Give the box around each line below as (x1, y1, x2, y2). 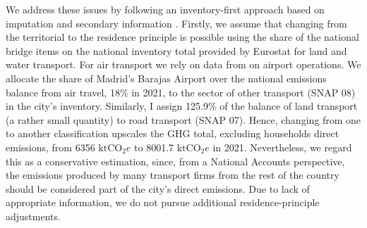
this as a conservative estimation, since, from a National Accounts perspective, (6, 153, 345, 168)
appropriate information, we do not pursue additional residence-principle (6, 195, 320, 210)
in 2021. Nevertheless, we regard (212, 139, 352, 154)
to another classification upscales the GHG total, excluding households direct (6, 126, 339, 141)
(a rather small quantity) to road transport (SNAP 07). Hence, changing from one (6, 112, 361, 127)
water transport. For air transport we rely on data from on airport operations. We (6, 57, 361, 72)
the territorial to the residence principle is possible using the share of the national (6, 30, 359, 44)
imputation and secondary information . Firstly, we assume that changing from (6, 15, 347, 30)
